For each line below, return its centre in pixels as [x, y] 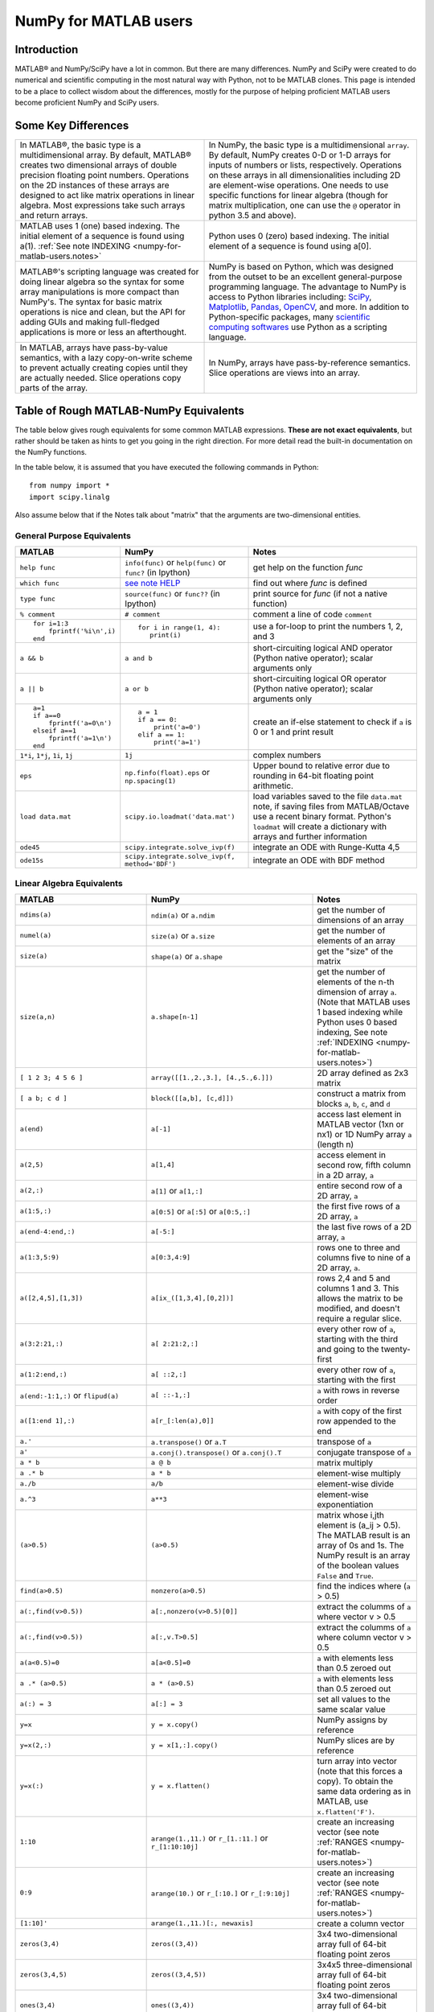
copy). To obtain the [355, 1781]
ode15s [32, 860]
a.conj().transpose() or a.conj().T [216, 1452]
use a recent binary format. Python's [322, 817]
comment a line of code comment [313, 614]
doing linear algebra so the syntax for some [102, 282]
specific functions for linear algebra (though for [299, 196]
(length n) [336, 1144]
